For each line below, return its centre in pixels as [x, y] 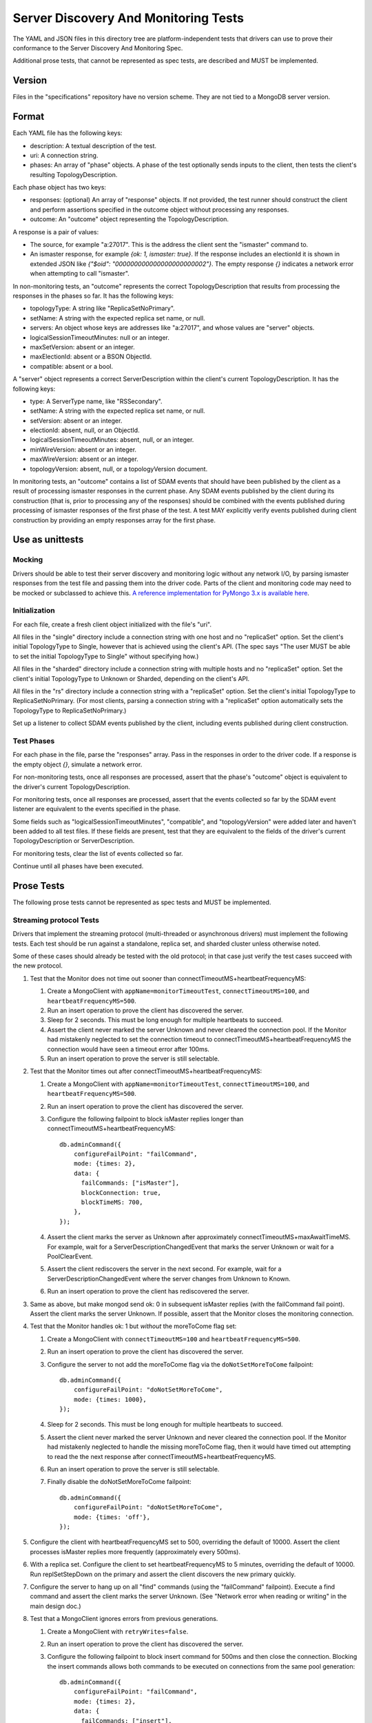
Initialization [34, 611]
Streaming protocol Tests [56, 920]
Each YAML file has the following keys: [68, 133]
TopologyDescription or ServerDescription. [74, 841]
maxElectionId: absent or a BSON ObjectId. [91, 357]
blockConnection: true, [121, 1193]
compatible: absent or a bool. [72, 366]
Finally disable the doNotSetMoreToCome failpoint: [120, 1482]
